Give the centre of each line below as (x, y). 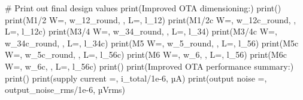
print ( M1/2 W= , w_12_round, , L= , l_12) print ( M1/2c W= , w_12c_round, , (151, 19)
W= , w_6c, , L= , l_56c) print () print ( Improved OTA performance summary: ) (149, 66)
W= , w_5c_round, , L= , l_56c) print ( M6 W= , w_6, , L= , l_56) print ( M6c (146, 54)
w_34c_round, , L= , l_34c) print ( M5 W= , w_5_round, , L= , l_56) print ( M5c (152, 43)
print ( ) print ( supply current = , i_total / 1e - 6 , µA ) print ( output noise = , (136, 78)
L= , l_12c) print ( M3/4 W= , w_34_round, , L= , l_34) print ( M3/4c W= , (141, 31)
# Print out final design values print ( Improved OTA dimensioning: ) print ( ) (143, 8)
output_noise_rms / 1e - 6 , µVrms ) (65, 90)
